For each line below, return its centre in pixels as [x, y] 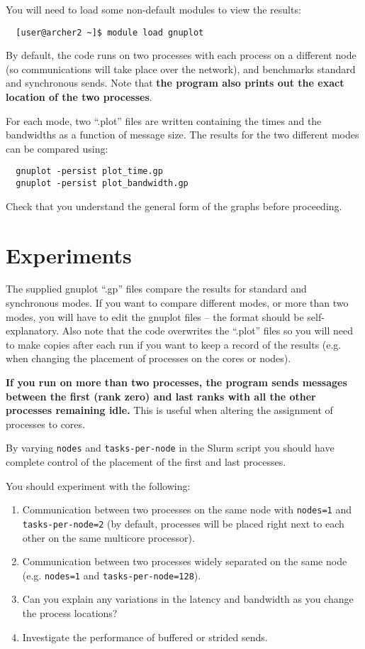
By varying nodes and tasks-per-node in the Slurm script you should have [170, 448]
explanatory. [33, 331]
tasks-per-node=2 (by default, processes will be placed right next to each [183, 523]
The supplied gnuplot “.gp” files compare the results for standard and [156, 289]
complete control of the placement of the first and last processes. [146, 462]
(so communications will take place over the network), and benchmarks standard [181, 69]
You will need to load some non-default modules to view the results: [153, 9]
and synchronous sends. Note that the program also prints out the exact [175, 83]
